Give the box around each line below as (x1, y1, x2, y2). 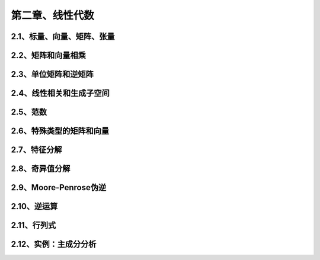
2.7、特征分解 (11, 145, 62, 155)
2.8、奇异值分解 (11, 163, 71, 174)
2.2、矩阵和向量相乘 (11, 50, 86, 60)
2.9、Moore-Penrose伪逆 (11, 182, 107, 192)
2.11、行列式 (11, 220, 56, 230)
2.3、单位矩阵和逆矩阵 (11, 69, 94, 79)
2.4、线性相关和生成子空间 (11, 88, 110, 98)
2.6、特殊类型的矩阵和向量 (11, 126, 110, 136)
